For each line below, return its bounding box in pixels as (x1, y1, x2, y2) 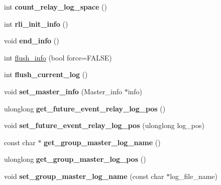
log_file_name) (170, 170, 218, 181)
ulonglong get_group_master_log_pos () (4, 154, 146, 164)
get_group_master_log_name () (44, 137, 161, 147)
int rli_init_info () (4, 18, 68, 29)
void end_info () (4, 35, 59, 46)
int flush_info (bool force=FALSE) (4, 52, 112, 63)
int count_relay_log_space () (4, 2, 107, 12)
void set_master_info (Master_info (4, 86, 122, 96)
